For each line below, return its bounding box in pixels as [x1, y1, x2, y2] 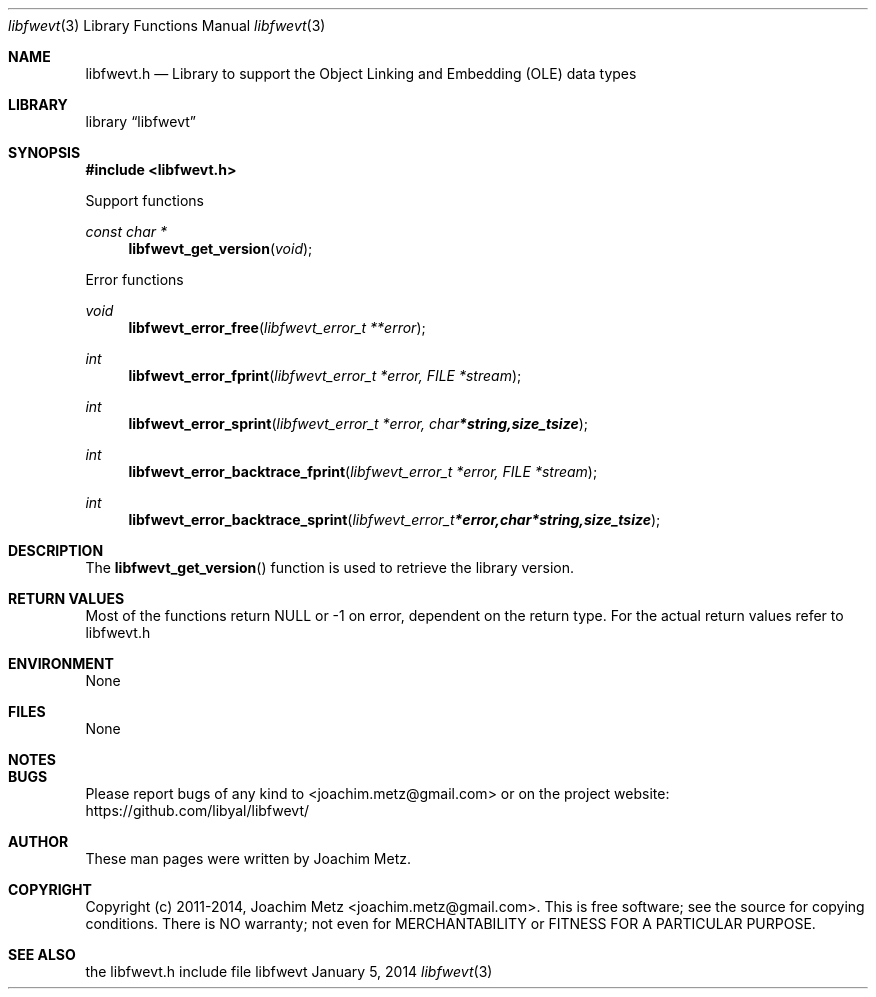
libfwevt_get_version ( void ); [128, 240, 313, 257]
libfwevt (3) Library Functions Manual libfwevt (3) [8, 17, 326, 34]
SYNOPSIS [8, 144, 81, 161]
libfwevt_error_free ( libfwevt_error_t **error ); [128, 319, 426, 336]
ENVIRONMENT [8, 655, 114, 672]
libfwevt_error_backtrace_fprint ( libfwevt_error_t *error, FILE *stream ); [128, 463, 598, 480]
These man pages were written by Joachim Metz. [85, 850, 411, 867]
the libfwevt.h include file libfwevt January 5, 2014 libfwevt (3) [85, 963, 493, 980]
